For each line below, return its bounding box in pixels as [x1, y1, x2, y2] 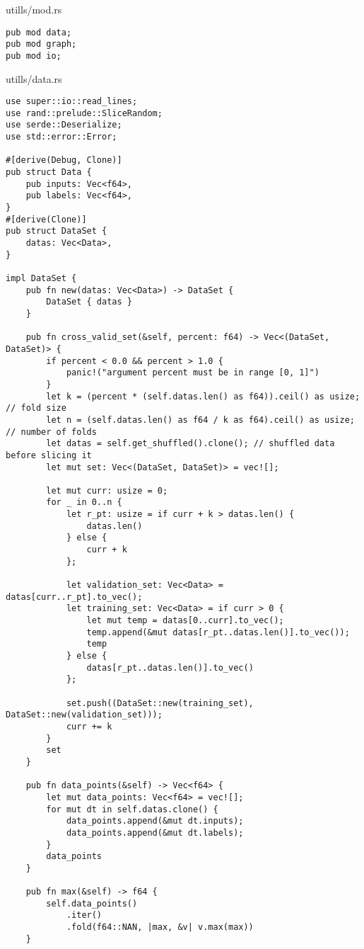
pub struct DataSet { [6, 226, 107, 237]
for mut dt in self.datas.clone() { [46, 804, 218, 814]
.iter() [66, 910, 102, 921]
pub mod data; [6, 27, 72, 38]
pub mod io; [6, 50, 61, 61]
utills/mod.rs [6, 2, 62, 16]
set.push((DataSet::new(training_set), [66, 698, 254, 708]
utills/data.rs [6, 71, 62, 86]
